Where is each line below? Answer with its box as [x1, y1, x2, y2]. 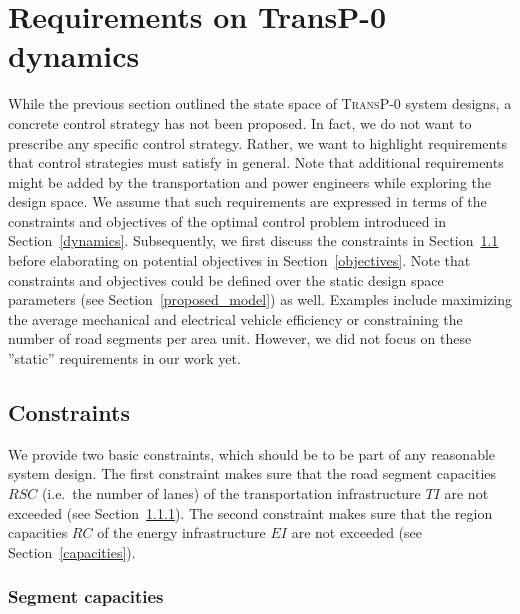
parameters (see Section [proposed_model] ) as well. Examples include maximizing [8, 289, 512, 310]
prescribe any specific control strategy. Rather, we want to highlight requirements [8, 132, 507, 153]
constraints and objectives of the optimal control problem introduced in [8, 210, 446, 231]
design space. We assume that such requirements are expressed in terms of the [8, 191, 487, 212]
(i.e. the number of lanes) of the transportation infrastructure [41, 483, 421, 504]
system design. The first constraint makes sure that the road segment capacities [8, 463, 497, 484]
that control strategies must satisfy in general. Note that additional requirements [8, 152, 504, 173]
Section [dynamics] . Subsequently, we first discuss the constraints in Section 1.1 [8, 230, 499, 251]
